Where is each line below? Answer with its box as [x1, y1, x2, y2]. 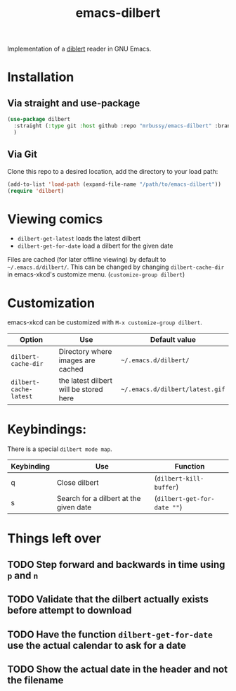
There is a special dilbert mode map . [7, 445, 112, 453]
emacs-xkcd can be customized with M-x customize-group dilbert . [7, 318, 202, 327]
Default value [150, 335, 197, 345]
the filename [7, 674, 64, 686]
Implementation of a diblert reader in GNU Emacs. [7, 44, 152, 53]
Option [20, 335, 44, 345]
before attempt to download [7, 604, 132, 616]
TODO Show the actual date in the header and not [7, 663, 228, 675]
